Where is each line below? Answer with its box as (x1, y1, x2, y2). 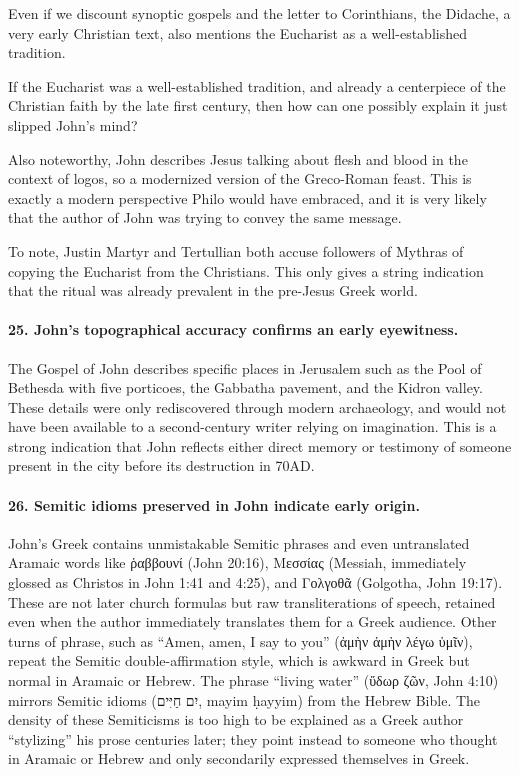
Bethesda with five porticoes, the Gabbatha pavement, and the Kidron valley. (8, 377, 483, 398)
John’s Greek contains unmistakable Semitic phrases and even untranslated (8, 532, 470, 553)
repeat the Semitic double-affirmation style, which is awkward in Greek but (8, 650, 470, 671)
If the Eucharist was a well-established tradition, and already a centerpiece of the (8, 75, 506, 96)
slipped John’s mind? (8, 114, 138, 135)
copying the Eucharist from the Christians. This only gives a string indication (8, 260, 484, 281)
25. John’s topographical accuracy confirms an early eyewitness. (8, 319, 459, 340)
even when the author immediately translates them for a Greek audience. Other (8, 611, 497, 632)
